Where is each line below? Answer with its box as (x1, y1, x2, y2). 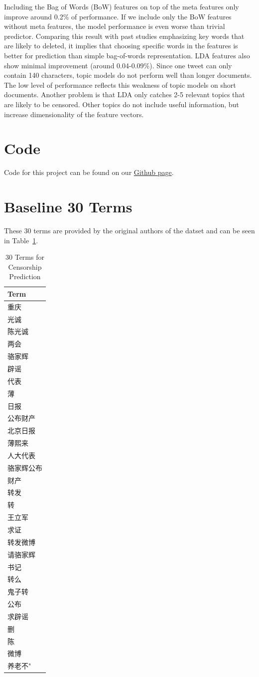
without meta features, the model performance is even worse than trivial (4, 21, 225, 31)
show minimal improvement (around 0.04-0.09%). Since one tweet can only (4, 60, 232, 70)
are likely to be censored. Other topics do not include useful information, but (4, 99, 239, 109)
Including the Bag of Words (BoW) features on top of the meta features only (4, 1, 239, 11)
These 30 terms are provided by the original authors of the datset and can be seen (4, 225, 255, 235)
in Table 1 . (4, 235, 38, 245)
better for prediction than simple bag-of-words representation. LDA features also (4, 50, 250, 60)
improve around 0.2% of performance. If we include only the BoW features (4, 11, 232, 21)
